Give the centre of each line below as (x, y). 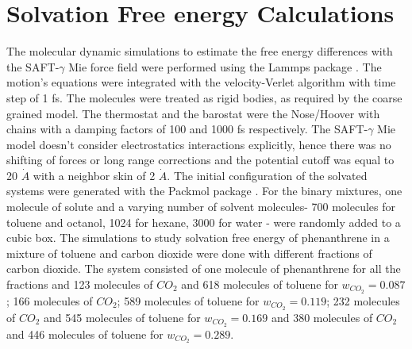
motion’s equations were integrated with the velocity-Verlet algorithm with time (201, 82)
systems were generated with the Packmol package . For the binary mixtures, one (204, 191)
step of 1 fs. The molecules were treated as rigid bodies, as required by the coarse (204, 97)
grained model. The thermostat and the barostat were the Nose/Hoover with (193, 113)
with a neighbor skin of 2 (94, 175)
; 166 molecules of (50, 300)
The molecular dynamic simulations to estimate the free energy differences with (200, 51)
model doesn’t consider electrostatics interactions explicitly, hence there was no (199, 144)
